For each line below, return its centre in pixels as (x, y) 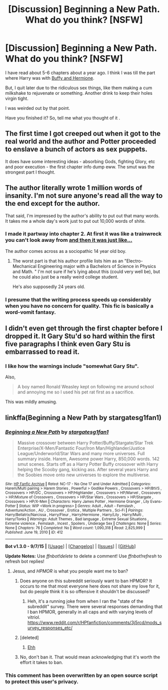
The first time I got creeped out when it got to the (83, 134)
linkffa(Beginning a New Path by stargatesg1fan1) (83, 418)
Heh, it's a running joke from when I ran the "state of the (85, 601)
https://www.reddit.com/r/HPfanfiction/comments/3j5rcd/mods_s (94, 623)
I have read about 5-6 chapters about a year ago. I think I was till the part (80, 73)
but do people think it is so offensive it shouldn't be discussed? (85, 592)
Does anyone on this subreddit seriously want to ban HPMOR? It (86, 581)
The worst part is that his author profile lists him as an (68, 261)
